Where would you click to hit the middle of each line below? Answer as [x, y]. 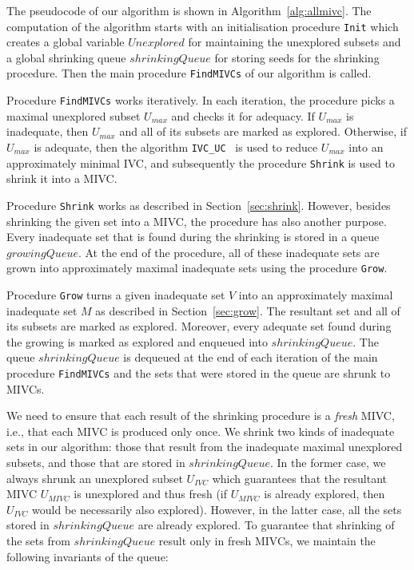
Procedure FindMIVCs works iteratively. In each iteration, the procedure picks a [201, 100]
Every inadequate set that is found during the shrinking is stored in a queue [193, 237]
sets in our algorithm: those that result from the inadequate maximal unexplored [205, 447]
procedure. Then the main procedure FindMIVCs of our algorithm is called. [189, 73]
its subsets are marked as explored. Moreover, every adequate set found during [199, 326]
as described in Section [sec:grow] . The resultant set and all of [248, 310]
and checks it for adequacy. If [243, 115]
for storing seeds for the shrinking [297, 57]
